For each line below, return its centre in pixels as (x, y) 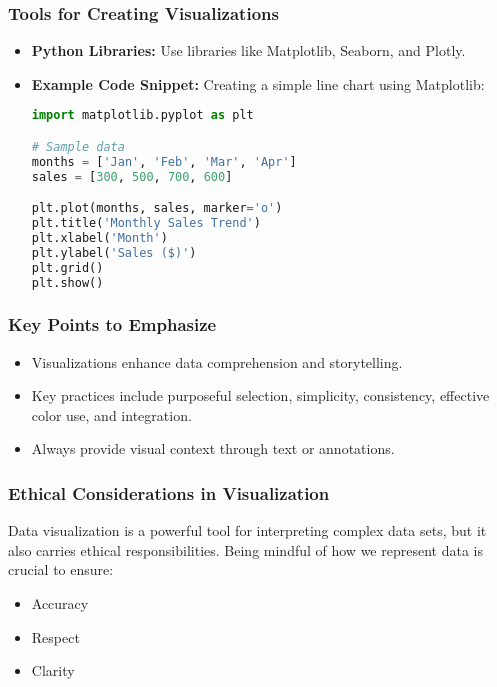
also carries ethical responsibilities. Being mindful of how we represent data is (245, 549)
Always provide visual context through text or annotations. (213, 448)
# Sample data (78, 146)
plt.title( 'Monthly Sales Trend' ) (146, 223)
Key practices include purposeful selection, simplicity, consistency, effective (260, 395)
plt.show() (67, 282)
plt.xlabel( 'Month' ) (99, 237)
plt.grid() (67, 267)
